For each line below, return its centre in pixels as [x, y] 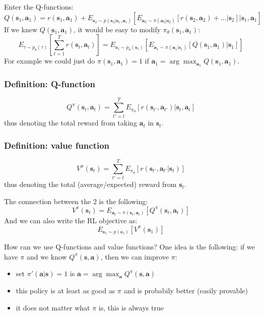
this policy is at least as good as [65, 290]
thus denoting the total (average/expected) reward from [90, 184]
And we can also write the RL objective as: [71, 220]
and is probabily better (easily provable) [186, 290]
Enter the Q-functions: [39, 7]
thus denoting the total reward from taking [71, 123]
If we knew [21, 29]
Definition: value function [57, 145]
